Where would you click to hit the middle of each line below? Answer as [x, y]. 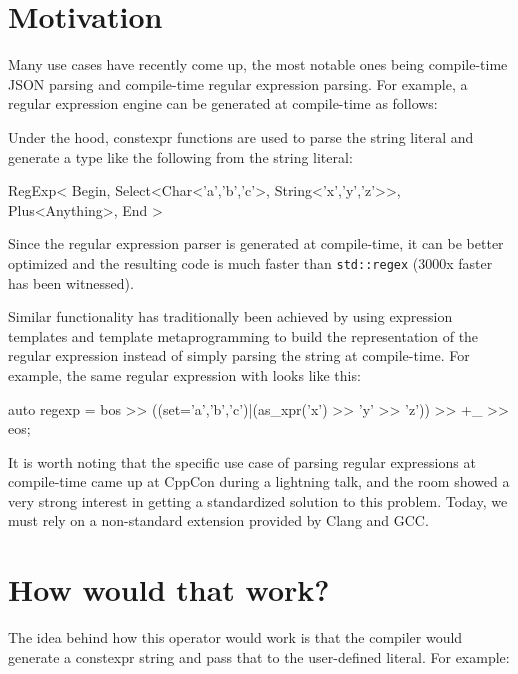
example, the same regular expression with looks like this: [184, 374]
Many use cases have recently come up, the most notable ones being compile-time [258, 64]
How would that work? [169, 589]
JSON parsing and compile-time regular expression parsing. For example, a [238, 83]
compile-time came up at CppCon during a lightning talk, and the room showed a [259, 481]
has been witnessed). [71, 282]
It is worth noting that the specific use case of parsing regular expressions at [242, 461]
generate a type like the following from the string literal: [180, 156]
